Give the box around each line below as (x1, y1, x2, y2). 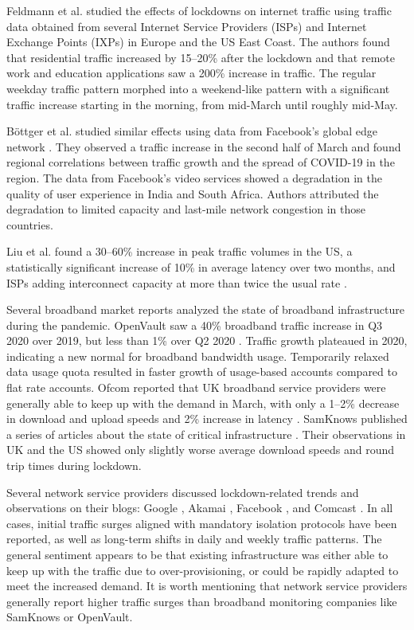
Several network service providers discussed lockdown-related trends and (6, 483, 359, 500)
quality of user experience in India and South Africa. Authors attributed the (6, 185, 379, 202)
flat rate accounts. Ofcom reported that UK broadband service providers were (6, 379, 386, 396)
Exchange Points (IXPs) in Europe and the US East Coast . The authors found (6, 33, 390, 50)
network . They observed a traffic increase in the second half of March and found (6, 138, 401, 155)
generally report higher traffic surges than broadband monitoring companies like (6, 593, 397, 609)
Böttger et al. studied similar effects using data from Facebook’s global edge (6, 123, 377, 139)
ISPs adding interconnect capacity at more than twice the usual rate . (6, 274, 347, 291)
